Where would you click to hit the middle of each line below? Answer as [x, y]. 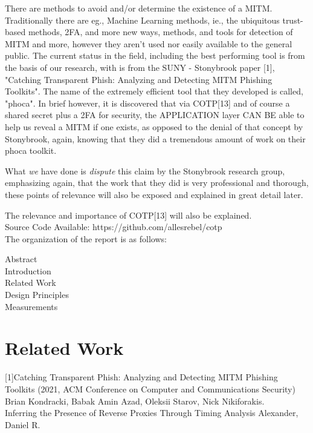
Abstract [21, 259]
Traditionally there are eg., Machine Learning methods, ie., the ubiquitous [142, 20]
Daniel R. [23, 424]
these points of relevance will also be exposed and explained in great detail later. [154, 194]
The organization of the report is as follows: [86, 238]
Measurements [31, 306]
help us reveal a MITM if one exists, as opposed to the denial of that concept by [154, 126]
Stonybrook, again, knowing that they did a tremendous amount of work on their [155, 138]
